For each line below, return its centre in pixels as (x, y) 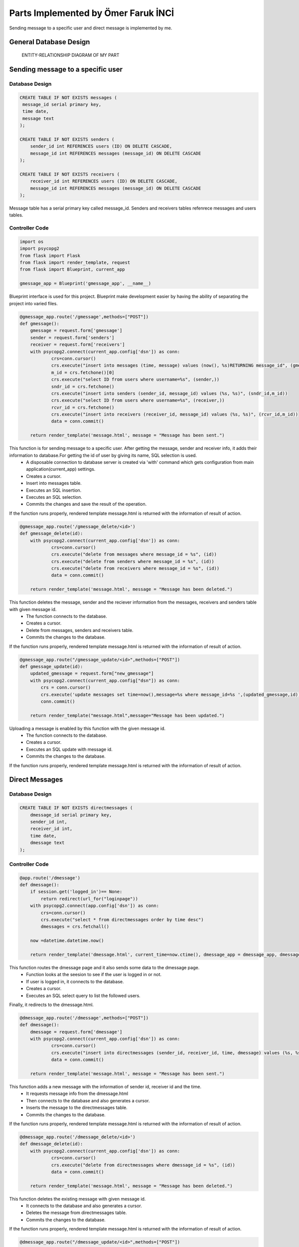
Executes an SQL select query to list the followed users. (83, 996)
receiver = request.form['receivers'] (77, 345)
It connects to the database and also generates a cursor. (84, 1206)
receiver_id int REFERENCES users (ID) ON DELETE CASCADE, (104, 181)
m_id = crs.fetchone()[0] (83, 372)
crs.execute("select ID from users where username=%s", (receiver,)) (138, 401)
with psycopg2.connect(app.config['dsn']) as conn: (95, 906)
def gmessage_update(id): (51, 666)
